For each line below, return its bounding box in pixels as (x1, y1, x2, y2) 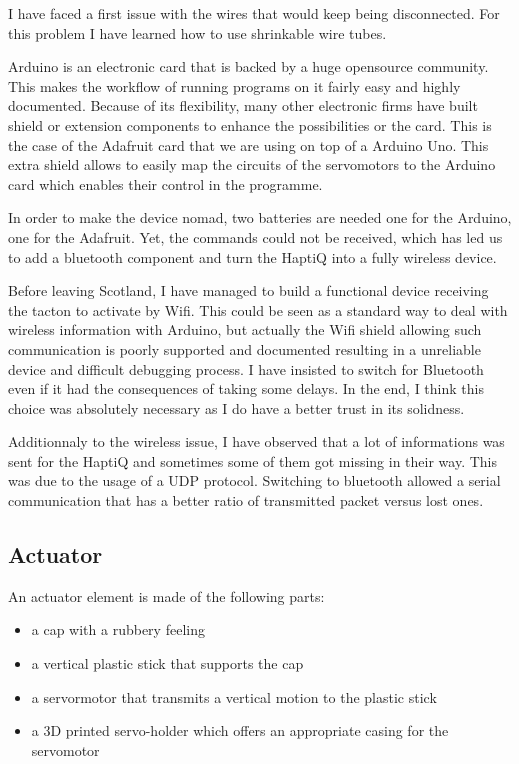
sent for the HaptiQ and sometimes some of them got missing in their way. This (8, 450, 498, 471)
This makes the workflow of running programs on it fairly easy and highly (8, 75, 461, 96)
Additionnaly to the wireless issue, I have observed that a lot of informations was (8, 431, 505, 452)
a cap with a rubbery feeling (31, 619, 205, 640)
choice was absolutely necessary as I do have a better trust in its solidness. (8, 397, 465, 418)
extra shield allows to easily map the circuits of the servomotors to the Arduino (8, 154, 496, 175)
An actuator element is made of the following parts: (8, 585, 325, 606)
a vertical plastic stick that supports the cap (31, 653, 304, 674)
